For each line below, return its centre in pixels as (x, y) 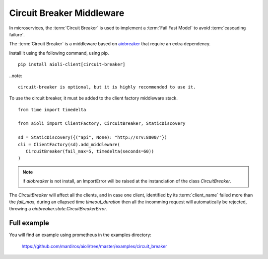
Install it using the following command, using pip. (59, 53)
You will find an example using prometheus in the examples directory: (80, 235)
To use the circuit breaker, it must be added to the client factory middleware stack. (94, 98)
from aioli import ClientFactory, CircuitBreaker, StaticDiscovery (102, 124)
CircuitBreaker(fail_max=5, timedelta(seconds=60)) (90, 151)
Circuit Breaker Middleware (67, 13)
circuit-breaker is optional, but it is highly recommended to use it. (107, 87)
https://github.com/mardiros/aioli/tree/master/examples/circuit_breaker (94, 246)
